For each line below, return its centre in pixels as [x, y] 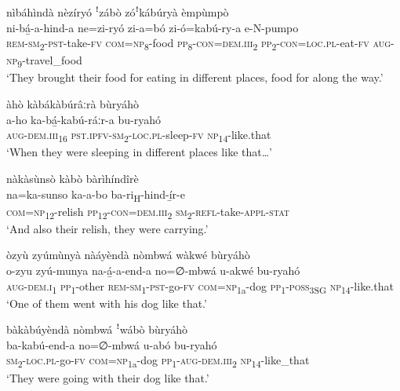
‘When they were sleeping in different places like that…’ [139, 152]
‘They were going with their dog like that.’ [108, 377]
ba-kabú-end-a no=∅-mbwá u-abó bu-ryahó [112, 344]
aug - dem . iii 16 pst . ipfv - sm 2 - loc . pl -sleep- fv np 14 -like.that [139, 136]
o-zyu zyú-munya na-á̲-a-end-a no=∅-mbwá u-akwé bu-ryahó [153, 270]
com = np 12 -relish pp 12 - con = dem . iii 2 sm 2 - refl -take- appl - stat [148, 212]
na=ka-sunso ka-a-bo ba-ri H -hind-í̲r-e [96, 195]
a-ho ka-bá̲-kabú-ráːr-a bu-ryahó [84, 119]
